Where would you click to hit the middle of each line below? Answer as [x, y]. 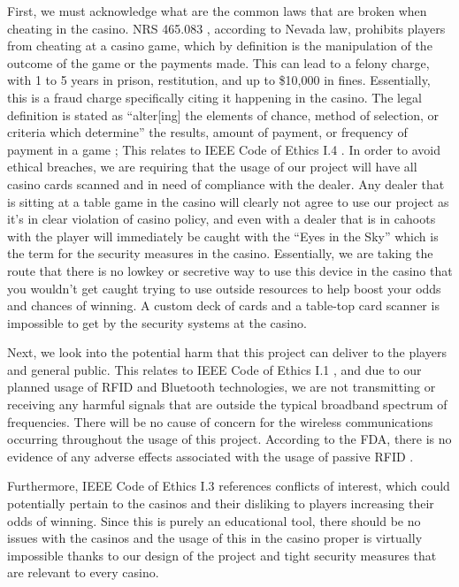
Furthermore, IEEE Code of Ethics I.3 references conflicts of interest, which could [229, 486]
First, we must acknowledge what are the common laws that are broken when [217, 11]
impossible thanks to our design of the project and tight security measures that [222, 555]
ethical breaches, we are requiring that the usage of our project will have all [212, 167]
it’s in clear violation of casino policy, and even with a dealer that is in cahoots [222, 219]
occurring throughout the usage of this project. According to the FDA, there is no [229, 439]
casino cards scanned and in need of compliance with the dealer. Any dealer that [226, 183]
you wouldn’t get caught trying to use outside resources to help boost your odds [224, 288]
